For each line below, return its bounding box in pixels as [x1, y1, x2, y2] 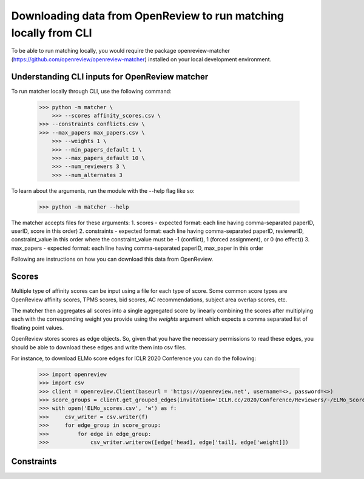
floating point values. [11, 324, 64, 331]
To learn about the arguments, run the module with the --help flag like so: [11, 187, 195, 194]
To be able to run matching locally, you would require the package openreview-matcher [11, 47, 231, 55]
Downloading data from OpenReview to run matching [11, 9, 285, 22]
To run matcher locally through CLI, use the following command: [11, 87, 172, 95]
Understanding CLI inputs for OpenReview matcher [11, 72, 209, 82]
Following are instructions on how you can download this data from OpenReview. [11, 255, 214, 263]
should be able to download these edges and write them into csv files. [11, 343, 187, 351]
